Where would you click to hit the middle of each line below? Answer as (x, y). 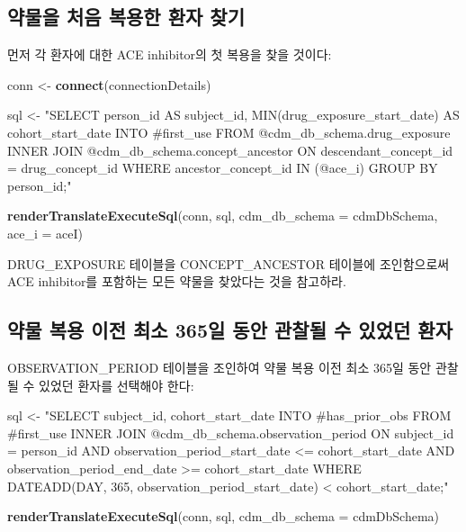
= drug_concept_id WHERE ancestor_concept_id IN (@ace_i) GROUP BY (223, 168)
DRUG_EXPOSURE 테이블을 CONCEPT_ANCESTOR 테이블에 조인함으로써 (229, 263)
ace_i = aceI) (45, 233)
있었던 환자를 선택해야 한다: (116, 385)
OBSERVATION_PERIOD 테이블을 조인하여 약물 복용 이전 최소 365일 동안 (220, 367)
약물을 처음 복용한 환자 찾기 (126, 17)
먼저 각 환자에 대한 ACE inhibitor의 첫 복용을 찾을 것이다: (170, 54)
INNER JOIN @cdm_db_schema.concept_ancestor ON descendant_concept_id (230, 150)
